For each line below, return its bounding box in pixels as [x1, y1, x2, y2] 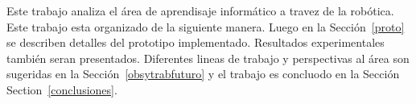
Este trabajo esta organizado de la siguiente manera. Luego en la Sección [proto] [6, 18, 405, 35]
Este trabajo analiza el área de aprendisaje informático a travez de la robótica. [6, 2, 394, 19]
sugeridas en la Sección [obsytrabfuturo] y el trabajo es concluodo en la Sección [6, 65, 400, 82]
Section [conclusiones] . [6, 81, 117, 98]
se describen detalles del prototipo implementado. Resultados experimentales [6, 34, 385, 51]
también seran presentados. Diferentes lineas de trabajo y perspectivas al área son [6, 49, 410, 66]
